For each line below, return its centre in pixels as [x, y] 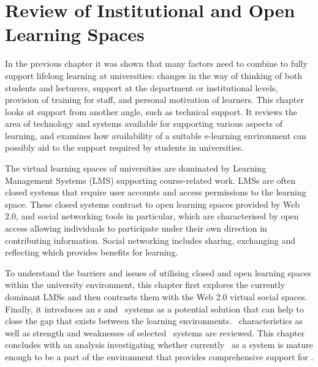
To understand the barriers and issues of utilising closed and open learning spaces [158, 272]
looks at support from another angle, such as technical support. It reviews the [151, 111]
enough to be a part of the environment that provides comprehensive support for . [159, 356]
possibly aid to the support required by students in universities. [124, 147]
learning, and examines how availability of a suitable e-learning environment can [156, 135]
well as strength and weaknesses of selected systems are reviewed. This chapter [155, 332]
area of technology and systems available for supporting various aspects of [144, 123]
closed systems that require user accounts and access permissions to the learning [156, 192]
